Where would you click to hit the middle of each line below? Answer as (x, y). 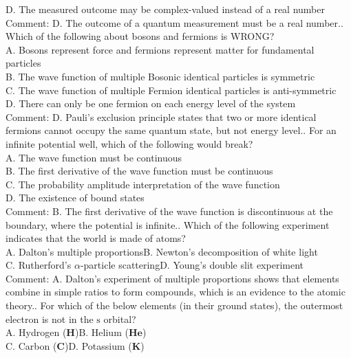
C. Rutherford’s (39, 265)
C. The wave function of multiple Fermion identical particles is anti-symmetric (171, 90)
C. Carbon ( (31, 345)
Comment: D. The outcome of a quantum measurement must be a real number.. (174, 22)
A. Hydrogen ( (36, 332)
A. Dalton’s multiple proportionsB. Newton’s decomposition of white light (162, 251)
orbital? (120, 318)
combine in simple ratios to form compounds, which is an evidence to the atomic (175, 292)
